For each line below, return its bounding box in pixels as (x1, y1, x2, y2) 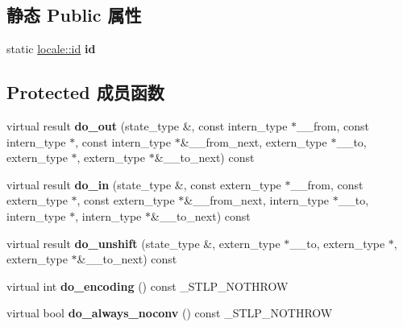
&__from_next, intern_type (184, 192, 330, 209)
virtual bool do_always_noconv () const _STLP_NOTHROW (6, 304, 333, 321)
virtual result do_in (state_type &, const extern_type (6, 176, 281, 192)
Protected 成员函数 (6, 80, 164, 105)
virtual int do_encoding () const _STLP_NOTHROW (6, 277, 289, 294)
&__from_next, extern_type (180, 133, 327, 150)
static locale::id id (6, 40, 96, 57)
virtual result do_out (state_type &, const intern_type (6, 118, 288, 134)
